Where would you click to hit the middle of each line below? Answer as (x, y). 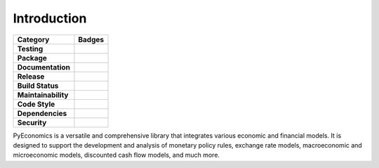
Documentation (44, 67)
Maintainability (43, 95)
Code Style (36, 104)
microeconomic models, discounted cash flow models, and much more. (117, 155)
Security (32, 122)
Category (33, 39)
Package (32, 58)
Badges (91, 39)
